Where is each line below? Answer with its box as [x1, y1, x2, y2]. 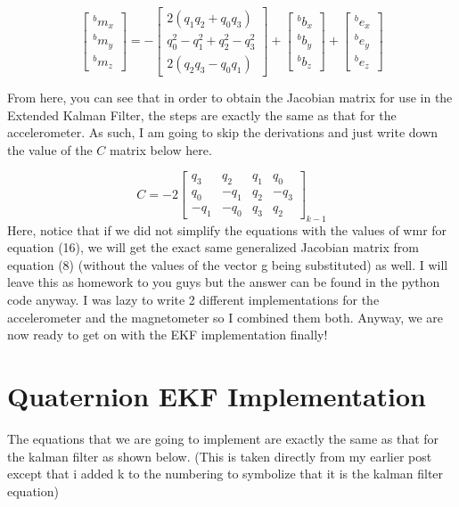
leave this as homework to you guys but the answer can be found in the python [7, 273, 440, 291]
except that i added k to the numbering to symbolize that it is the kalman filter [7, 464, 444, 483]
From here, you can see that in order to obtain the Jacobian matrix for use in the [7, 87, 453, 106]
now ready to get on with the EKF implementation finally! [7, 325, 328, 344]
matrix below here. [110, 140, 212, 159]
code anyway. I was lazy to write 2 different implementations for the [7, 290, 380, 309]
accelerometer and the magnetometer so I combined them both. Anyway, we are [7, 307, 443, 326]
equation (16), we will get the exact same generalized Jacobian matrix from [7, 238, 419, 257]
